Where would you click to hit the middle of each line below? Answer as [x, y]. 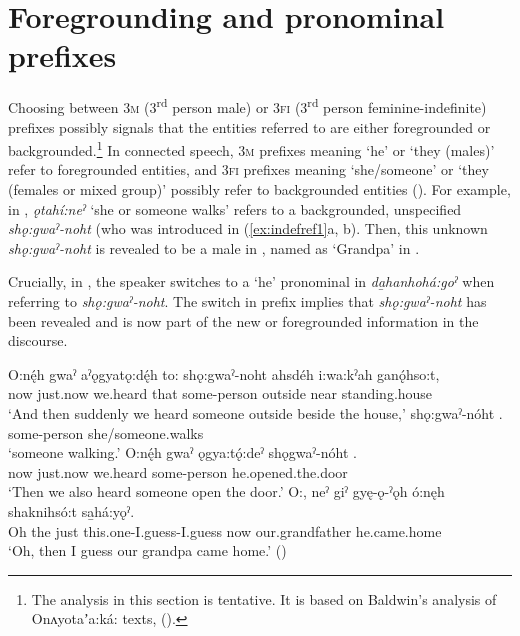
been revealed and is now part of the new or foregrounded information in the [243, 320]
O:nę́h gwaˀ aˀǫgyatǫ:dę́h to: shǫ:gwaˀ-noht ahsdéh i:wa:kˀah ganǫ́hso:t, [224, 373]
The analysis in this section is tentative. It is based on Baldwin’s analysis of [264, 598]
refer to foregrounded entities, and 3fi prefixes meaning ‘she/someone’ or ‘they [248, 169]
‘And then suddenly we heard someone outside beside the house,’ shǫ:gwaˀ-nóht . [255, 412]
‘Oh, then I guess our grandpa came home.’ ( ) [147, 550]
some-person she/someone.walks [106, 432]
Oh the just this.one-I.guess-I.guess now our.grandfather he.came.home [225, 530]
